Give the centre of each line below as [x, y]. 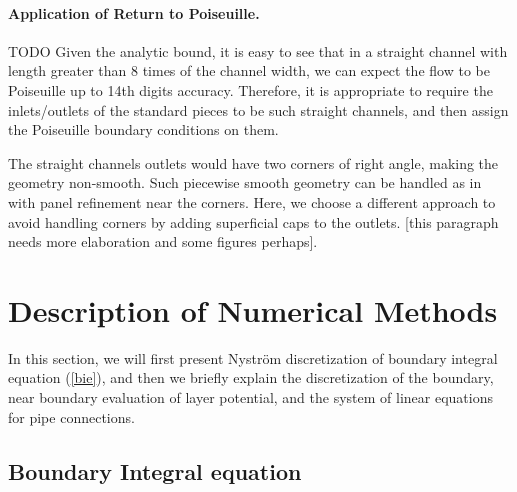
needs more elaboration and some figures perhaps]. [163, 241]
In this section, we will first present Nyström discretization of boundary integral [253, 357]
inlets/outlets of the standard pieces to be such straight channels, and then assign [258, 109]
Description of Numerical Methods [253, 309]
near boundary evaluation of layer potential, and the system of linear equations [250, 397]
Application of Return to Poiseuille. [134, 12]
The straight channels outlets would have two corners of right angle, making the [253, 162]
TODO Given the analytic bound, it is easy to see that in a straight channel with [258, 50]
